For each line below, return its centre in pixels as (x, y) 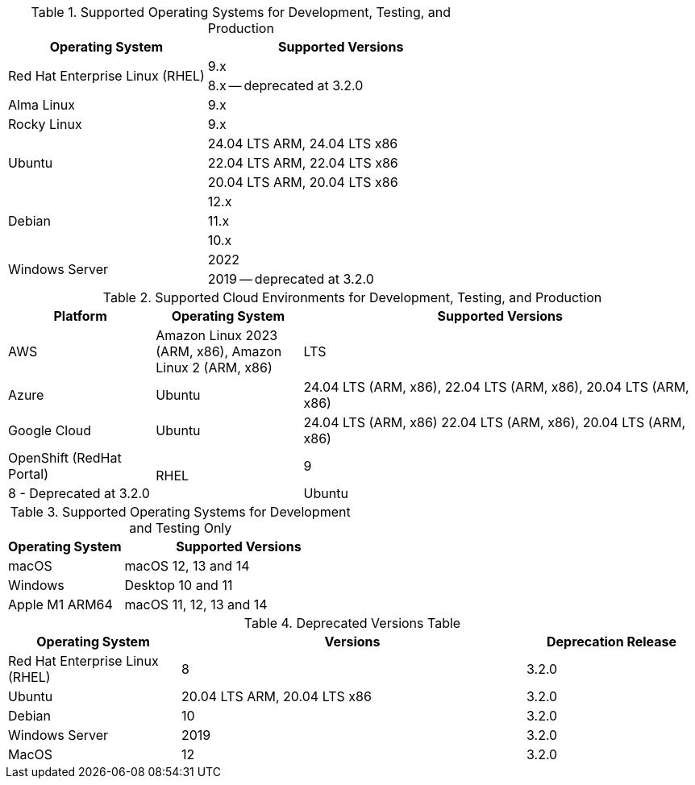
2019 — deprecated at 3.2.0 (291, 279)
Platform (80, 316)
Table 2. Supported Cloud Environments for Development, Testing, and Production (352, 297)
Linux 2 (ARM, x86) (214, 368)
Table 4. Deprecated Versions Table (352, 623)
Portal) (29, 474)
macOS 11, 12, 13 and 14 (196, 604)
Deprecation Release (612, 642)
